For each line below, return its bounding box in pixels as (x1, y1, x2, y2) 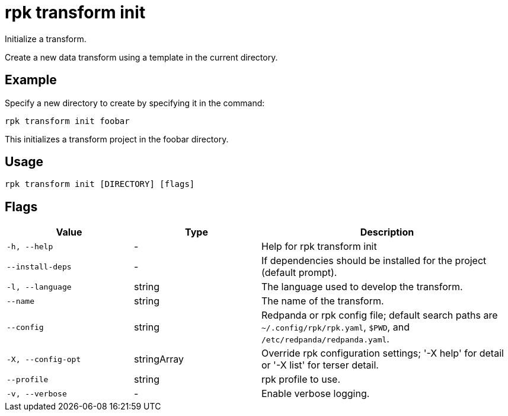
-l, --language (7, 282, 72, 291)
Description (360, 226, 414, 239)
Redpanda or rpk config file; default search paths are (261, 309, 498, 322)
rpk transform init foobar (5, 116, 130, 126)
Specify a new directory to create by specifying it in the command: (5, 97, 265, 108)
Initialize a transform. (5, 33, 87, 44)
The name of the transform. (261, 295, 384, 307)
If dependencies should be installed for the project (261, 255, 487, 267)
